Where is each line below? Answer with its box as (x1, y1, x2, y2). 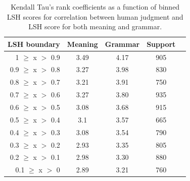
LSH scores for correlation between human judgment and (7, 11, 183, 22)
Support (147, 38, 176, 49)
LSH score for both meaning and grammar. (28, 21, 162, 32)
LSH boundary (8, 38, 60, 49)
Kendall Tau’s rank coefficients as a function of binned (11, 2, 180, 12)
